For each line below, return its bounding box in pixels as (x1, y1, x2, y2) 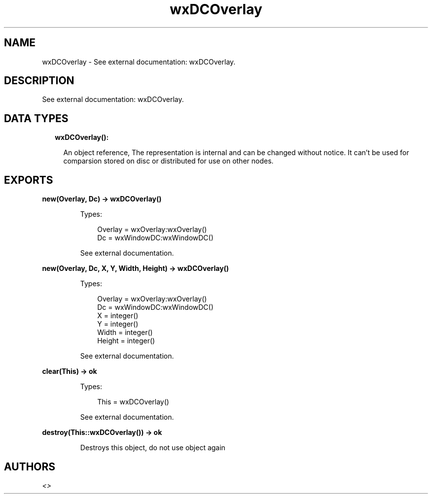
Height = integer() (97, 336, 155, 345)
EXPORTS (4, 173, 53, 186)
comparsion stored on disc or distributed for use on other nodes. (63, 157, 274, 166)
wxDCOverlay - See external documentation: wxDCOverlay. (42, 57, 236, 66)
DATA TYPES (4, 112, 69, 125)
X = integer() (97, 311, 139, 320)
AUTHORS (4, 460, 56, 473)
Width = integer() (97, 328, 153, 337)
